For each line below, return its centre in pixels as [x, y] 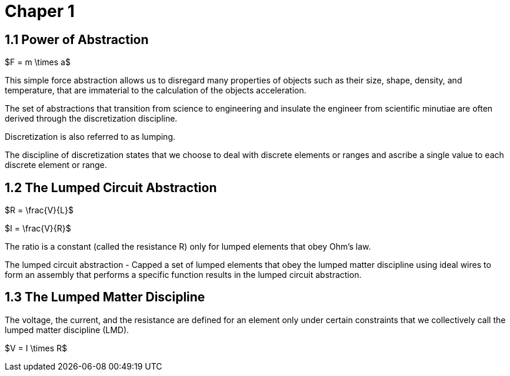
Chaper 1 [40, 11]
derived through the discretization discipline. [91, 119]
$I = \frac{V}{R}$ [38, 229]
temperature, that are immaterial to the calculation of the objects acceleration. [156, 90]
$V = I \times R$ [36, 348]
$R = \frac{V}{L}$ [39, 210]
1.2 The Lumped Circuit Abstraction [111, 187]
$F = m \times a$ [38, 62]
